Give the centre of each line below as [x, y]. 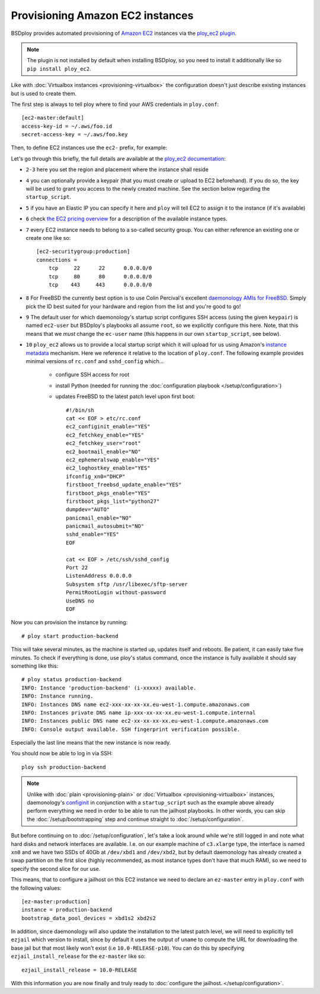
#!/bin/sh [80, 410]
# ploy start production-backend [70, 636]
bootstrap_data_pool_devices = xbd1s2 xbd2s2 [89, 918]
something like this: [35, 666]
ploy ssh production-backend [64, 767]
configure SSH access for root [92, 375]
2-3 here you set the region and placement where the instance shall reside [117, 169]
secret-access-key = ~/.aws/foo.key [75, 134]
